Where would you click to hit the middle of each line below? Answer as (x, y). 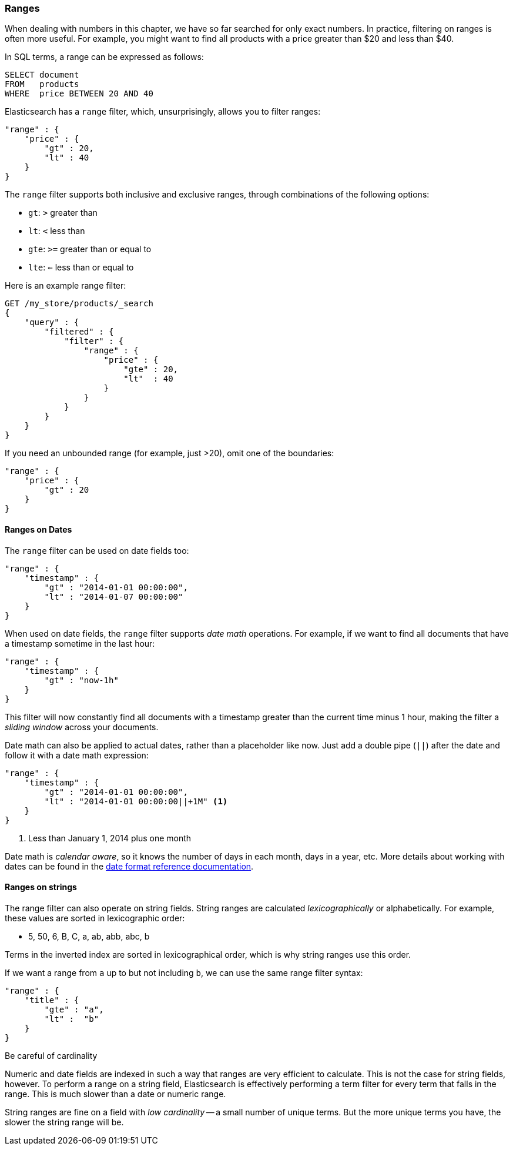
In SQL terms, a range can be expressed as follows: (104, 57)
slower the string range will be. (64, 1122)
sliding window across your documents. (82, 727)
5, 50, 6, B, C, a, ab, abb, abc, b (89, 936)
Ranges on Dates (38, 529)
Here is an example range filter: (66, 286)
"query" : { (52, 322)
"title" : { (52, 1000)
